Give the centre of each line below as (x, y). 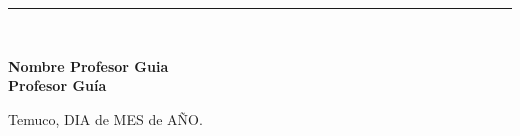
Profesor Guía (57, 85)
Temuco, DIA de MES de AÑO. (105, 118)
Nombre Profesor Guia (88, 65)
